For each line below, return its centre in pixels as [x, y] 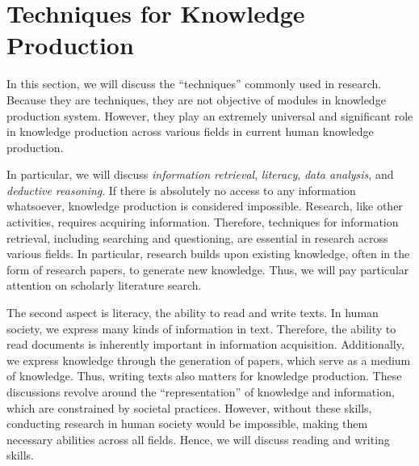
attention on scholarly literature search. [104, 285]
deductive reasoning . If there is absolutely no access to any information [181, 190]
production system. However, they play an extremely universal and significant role [210, 115]
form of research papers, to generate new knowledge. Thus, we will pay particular [208, 269]
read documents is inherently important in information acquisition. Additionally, [205, 344]
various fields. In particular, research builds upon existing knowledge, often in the [208, 254]
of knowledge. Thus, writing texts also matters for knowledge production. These [204, 376]
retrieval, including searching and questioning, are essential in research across [197, 237]
